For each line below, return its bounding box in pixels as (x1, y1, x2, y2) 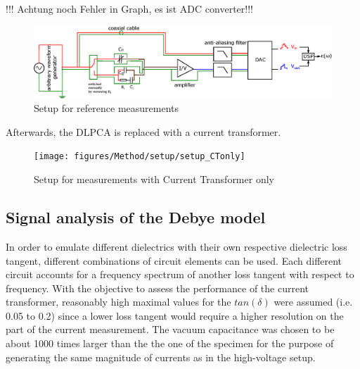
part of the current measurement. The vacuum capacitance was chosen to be (6, 322, 335, 337)
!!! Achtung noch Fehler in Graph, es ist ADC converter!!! (6, 1, 253, 15)
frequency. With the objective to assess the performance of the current (6, 280, 309, 295)
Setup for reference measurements (34, 101, 179, 115)
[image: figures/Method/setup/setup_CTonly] (34, 151, 245, 162)
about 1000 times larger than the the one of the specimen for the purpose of (6, 336, 334, 351)
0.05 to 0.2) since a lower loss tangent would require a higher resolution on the (6, 308, 344, 323)
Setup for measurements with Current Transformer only (34, 172, 274, 187)
